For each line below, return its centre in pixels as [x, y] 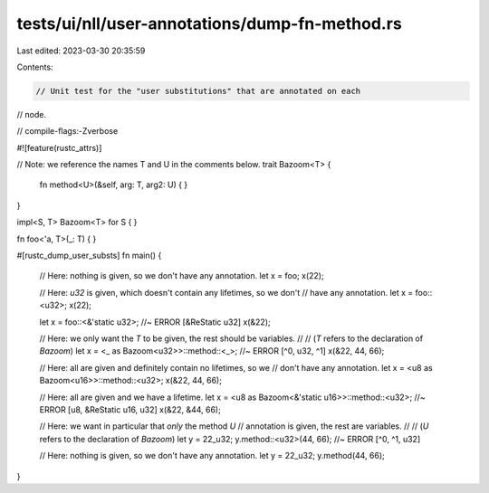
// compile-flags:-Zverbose [67, 131]
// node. [32, 114]
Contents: [35, 67]
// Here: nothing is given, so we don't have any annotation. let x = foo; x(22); [182, 276]
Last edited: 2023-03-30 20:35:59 [81, 51]
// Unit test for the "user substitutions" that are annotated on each [198, 91]
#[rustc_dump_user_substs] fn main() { [89, 256]
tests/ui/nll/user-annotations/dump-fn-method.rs [209, 24]
